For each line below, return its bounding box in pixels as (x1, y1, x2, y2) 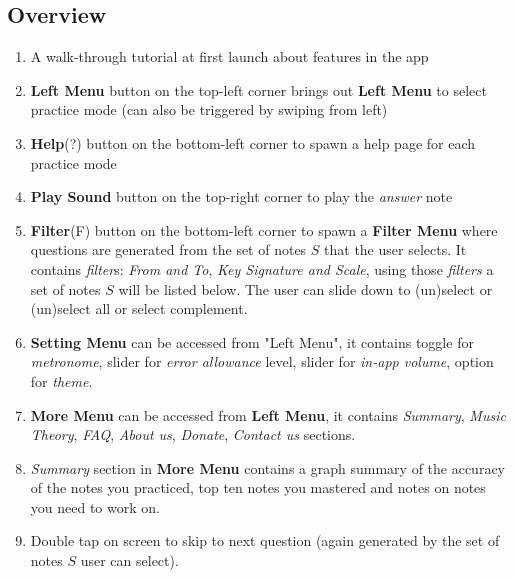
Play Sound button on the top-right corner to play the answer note (30, 186, 453, 207)
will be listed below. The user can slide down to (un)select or (118, 278, 493, 299)
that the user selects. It (324, 239, 467, 260)
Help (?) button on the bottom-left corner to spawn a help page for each (30, 132, 476, 153)
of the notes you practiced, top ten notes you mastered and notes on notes (30, 477, 486, 498)
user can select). (80, 550, 179, 571)
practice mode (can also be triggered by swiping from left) (30, 99, 388, 120)
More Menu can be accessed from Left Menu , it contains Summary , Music (30, 404, 506, 425)
